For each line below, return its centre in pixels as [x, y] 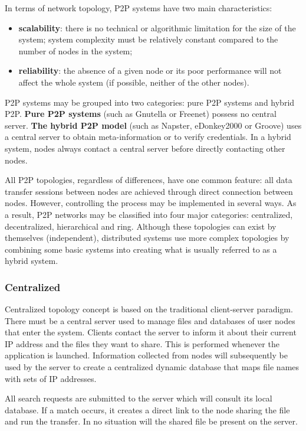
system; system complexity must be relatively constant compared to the [148, 39]
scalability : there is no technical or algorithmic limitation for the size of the [157, 27]
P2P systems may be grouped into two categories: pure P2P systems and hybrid [150, 102]
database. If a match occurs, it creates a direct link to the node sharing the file [147, 409]
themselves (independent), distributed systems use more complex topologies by [147, 238]
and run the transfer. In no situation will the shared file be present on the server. [151, 421]
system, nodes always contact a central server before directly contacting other [145, 148]
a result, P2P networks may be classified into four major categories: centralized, [149, 214]
